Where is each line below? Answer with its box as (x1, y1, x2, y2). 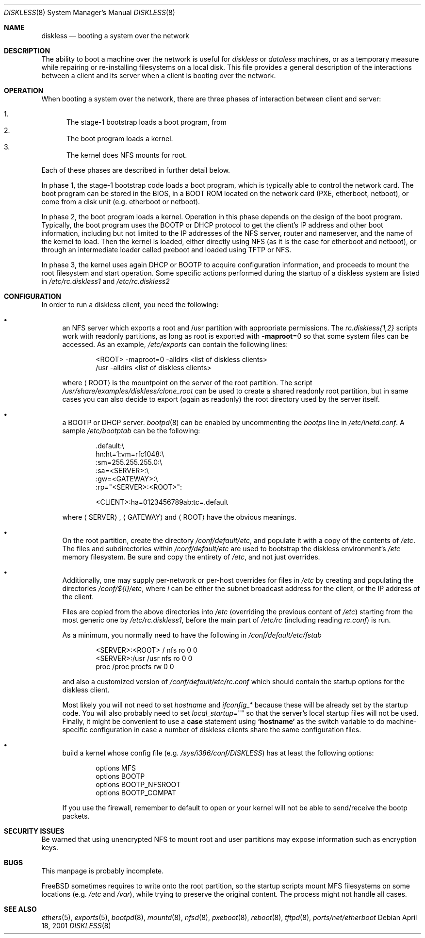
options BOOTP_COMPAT (96, 789, 177, 797)
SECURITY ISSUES (4, 827, 65, 835)
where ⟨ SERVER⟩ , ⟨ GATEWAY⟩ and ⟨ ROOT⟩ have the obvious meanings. (62, 513, 296, 521)
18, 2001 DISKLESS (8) (41, 922, 111, 930)
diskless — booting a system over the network (41, 32, 190, 40)
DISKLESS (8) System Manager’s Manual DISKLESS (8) (4, 8, 175, 16)
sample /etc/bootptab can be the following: (62, 427, 200, 435)
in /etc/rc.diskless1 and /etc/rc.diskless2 (41, 277, 170, 285)
